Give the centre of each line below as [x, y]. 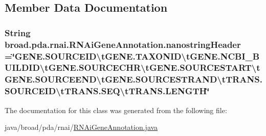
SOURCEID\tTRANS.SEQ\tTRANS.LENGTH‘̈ [107, 91]
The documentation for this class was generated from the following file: [116, 110]
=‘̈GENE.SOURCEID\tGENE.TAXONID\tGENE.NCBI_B [132, 56]
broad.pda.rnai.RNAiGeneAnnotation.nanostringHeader [123, 44]
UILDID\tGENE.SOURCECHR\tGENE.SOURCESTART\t [132, 67]
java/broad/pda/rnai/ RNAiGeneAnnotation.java [81, 127]
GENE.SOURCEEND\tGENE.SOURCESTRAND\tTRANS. [134, 79]
